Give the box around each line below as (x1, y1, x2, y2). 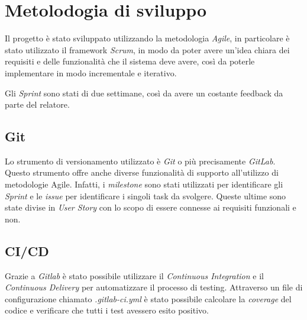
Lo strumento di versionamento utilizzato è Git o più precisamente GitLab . (5, 154, 276, 167)
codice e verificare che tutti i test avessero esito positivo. (5, 304, 209, 316)
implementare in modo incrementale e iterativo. (5, 66, 177, 79)
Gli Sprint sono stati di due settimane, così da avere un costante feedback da (5, 86, 283, 99)
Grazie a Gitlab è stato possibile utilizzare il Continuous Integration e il (5, 269, 264, 282)
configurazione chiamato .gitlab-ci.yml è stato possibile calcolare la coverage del (5, 292, 292, 305)
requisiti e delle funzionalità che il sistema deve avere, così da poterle (5, 55, 255, 67)
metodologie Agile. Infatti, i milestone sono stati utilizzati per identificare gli (5, 178, 283, 190)
